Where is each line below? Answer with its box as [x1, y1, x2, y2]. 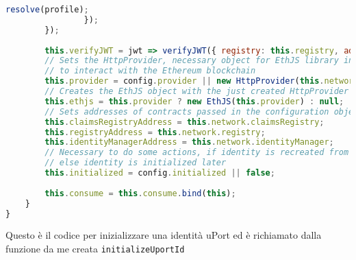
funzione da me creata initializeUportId [5, 241, 185, 255]
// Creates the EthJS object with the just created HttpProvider [44, 86, 349, 96]
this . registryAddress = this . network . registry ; [44, 127, 266, 137]
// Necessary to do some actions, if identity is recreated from [44, 147, 349, 158]
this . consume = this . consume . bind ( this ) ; [44, 188, 236, 198]
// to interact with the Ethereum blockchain [44, 66, 256, 76]
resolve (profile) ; [5, 5, 89, 14]
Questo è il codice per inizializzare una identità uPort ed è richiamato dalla [5, 228, 322, 242]
